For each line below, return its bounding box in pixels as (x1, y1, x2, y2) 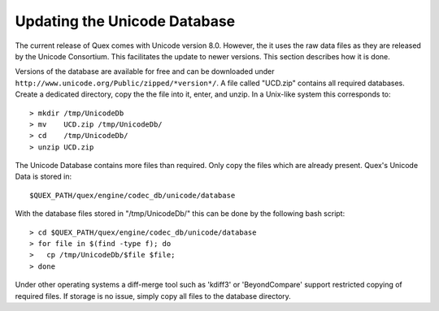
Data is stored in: (15, 171, 72, 182)
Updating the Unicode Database (15, 12, 236, 30)
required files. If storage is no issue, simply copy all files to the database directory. (15, 291, 292, 300)
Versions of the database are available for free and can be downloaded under (15, 67, 276, 76)
